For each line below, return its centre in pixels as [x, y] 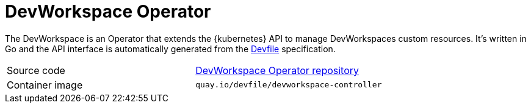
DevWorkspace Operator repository [277, 70]
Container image [45, 85]
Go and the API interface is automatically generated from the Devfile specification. [170, 49]
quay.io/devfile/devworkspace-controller [289, 85]
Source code [36, 70]
